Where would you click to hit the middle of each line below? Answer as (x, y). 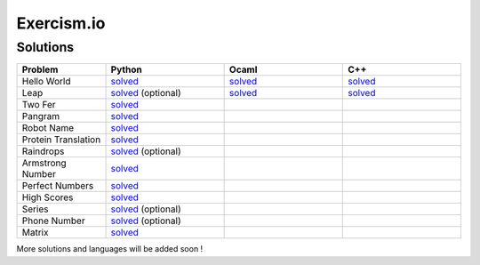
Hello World (46, 82)
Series (35, 209)
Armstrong (44, 163)
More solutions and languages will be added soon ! (110, 249)
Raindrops (43, 151)
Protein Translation (61, 140)
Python (126, 69)
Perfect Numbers (58, 186)
